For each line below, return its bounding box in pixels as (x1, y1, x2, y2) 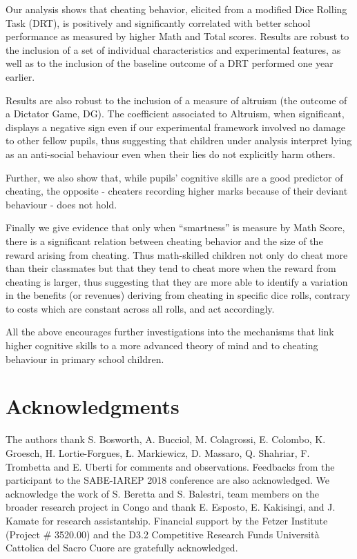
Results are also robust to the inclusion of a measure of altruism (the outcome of (6, 92, 347, 107)
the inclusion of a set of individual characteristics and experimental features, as (6, 42, 341, 57)
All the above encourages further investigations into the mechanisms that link (6, 324, 334, 339)
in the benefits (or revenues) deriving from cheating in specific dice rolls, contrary (6, 288, 351, 302)
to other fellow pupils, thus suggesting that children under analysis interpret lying (6, 133, 352, 148)
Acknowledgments (6, 392, 180, 420)
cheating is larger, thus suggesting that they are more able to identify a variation (6, 274, 348, 288)
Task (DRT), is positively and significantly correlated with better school (6, 15, 311, 30)
